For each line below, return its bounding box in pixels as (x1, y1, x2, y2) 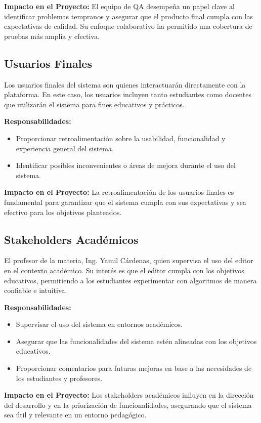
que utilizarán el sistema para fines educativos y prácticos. (4, 99, 185, 109)
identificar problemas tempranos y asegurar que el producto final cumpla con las (4, 11, 253, 21)
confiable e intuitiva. (4, 285, 67, 295)
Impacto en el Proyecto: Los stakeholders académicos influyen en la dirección (4, 390, 254, 400)
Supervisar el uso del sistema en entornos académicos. (16, 319, 183, 329)
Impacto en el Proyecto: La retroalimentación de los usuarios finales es (4, 187, 234, 197)
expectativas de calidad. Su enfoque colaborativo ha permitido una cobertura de (4, 21, 252, 31)
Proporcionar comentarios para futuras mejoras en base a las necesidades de (16, 363, 252, 373)
